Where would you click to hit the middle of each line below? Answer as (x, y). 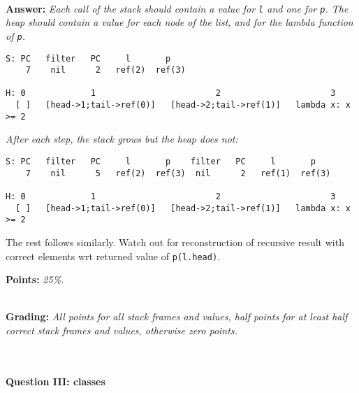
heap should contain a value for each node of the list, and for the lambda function (179, 22)
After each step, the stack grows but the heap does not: (122, 139)
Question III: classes (56, 381)
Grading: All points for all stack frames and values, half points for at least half (177, 316)
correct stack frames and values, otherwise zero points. (122, 330)
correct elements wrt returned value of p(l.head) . (113, 256)
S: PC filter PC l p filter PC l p (161, 162)
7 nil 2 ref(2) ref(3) (105, 70)
